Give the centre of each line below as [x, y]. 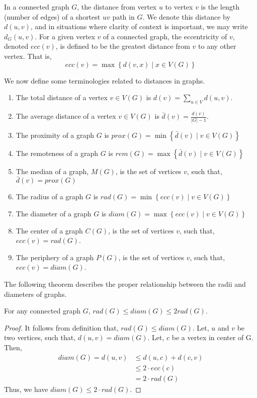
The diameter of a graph [54, 213]
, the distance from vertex [117, 7]
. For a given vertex [65, 36]
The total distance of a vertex [62, 97]
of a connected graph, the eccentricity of [165, 36]
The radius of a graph [50, 196]
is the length [220, 7]
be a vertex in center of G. [212, 337]
